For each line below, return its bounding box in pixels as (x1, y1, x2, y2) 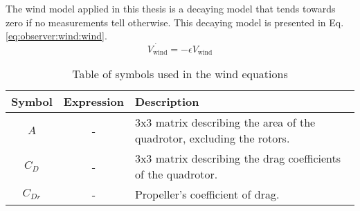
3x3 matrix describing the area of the (134, 114, 316, 131)
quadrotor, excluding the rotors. (134, 130, 290, 147)
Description (134, 93, 199, 110)
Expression (63, 93, 124, 110)
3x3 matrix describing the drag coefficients (134, 150, 341, 167)
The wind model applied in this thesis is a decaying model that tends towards (6, 1, 336, 15)
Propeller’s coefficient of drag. (134, 186, 280, 203)
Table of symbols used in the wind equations (72, 66, 288, 82)
